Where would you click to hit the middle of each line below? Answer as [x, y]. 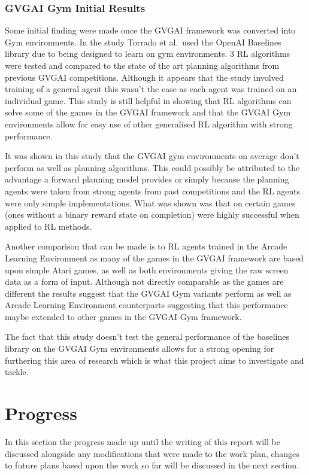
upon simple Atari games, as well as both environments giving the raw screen [147, 270]
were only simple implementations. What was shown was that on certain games [150, 203]
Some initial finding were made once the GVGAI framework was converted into [150, 30]
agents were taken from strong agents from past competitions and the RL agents [152, 191]
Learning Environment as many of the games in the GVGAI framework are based [154, 258]
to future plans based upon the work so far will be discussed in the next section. [152, 465]
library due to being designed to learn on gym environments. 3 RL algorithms [148, 54]
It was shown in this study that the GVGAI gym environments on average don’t [152, 156]
